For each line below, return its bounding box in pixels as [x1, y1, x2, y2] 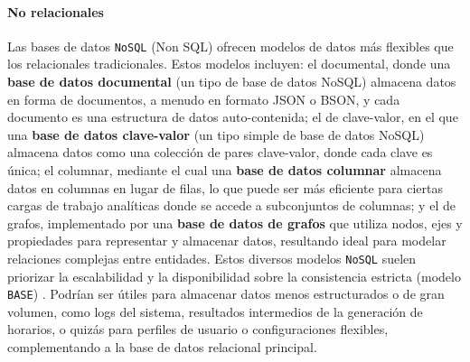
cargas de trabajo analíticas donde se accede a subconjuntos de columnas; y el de [7, 196, 456, 215]
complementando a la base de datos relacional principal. [7, 338, 317, 357]
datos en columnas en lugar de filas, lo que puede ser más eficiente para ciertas [7, 178, 444, 197]
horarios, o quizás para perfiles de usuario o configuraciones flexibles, [7, 320, 389, 339]
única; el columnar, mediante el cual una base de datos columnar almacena [7, 161, 442, 180]
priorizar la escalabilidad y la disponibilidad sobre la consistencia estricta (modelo [7, 266, 461, 285]
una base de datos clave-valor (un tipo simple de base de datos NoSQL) [7, 125, 425, 144]
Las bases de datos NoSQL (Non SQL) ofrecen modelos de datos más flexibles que [7, 36, 454, 55]
